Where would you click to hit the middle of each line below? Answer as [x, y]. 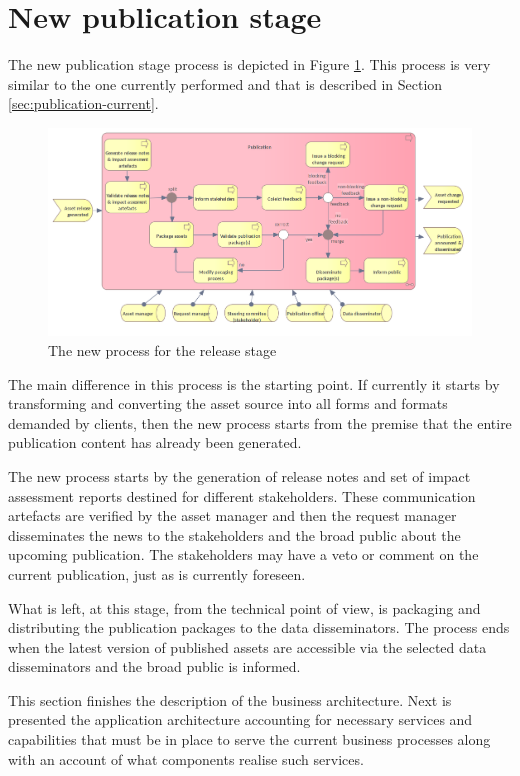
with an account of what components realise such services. [186, 758]
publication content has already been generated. [155, 442]
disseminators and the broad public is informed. [154, 666]
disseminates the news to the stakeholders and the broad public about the [234, 534]
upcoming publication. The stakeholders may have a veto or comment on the [243, 554]
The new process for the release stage [162, 349]
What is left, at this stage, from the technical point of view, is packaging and [244, 607]
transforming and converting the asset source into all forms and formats [228, 403]
